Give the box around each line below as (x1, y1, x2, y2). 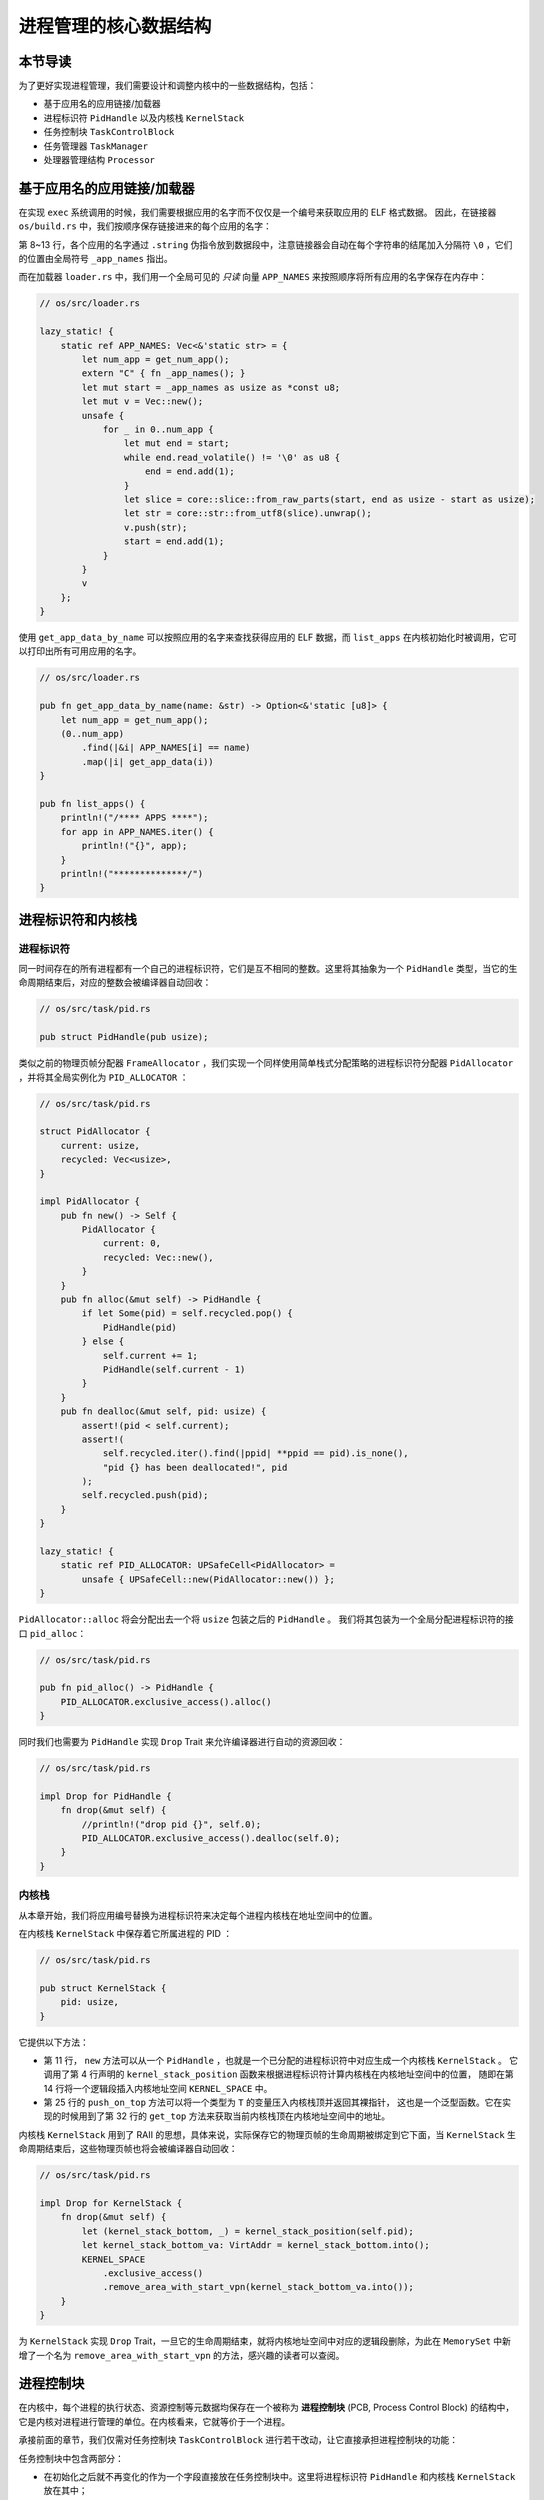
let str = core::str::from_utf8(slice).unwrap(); (123, 508, 372, 519)
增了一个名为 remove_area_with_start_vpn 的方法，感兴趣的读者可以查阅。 (18, 2349, 345, 2361)
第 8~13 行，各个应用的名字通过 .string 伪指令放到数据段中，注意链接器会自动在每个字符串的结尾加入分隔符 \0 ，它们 (18, 238, 513, 250)
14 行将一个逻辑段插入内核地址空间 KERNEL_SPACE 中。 (43, 2082, 273, 2094)
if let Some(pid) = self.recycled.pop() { (81, 1308, 294, 1319)
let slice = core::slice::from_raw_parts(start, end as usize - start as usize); (123, 493, 535, 505)
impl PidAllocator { (39, 1196, 140, 1207)
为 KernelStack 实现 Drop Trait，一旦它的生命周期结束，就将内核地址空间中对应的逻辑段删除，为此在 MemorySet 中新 (18, 2335, 512, 2347)
